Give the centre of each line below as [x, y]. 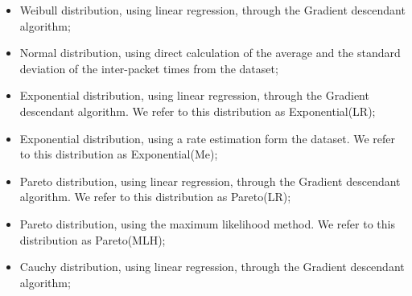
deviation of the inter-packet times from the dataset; [149, 68]
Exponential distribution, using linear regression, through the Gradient [194, 95]
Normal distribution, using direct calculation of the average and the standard [210, 53]
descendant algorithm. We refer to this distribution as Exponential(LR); [198, 111]
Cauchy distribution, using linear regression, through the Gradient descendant [212, 267]
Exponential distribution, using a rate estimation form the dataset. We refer [208, 138]
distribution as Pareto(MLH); [93, 239]
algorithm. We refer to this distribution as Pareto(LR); [155, 197]
